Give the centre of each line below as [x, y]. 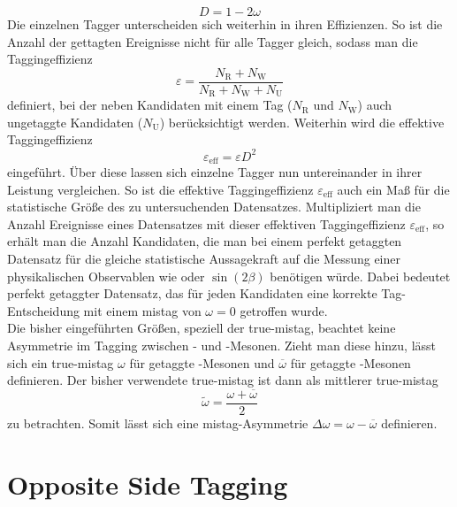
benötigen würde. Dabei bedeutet [360, 276]
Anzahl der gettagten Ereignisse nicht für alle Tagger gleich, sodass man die [213, 41]
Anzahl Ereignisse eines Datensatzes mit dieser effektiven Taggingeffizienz [206, 223]
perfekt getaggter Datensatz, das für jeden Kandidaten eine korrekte [192, 293]
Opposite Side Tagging [148, 484]
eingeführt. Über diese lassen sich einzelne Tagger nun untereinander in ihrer [215, 172]
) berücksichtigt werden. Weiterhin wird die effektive [302, 122]
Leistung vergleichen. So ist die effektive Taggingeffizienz [160, 189]
